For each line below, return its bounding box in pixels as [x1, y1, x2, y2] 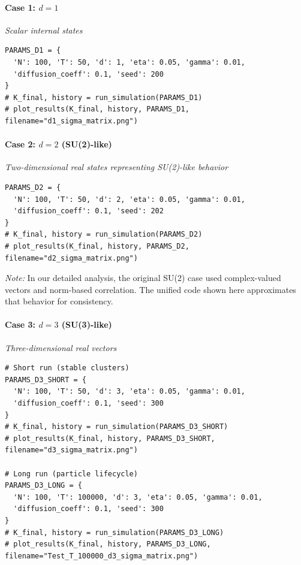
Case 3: [5, 318, 36, 331]
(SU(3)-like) [61, 318, 112, 331]
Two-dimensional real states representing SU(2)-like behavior [5, 161, 228, 173]
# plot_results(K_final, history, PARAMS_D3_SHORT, [5, 434, 215, 443]
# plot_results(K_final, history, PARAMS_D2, [5, 241, 189, 250]
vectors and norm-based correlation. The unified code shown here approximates [5, 283, 296, 295]
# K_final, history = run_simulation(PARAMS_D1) [5, 93, 203, 102]
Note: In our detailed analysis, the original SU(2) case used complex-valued [5, 271, 281, 284]
